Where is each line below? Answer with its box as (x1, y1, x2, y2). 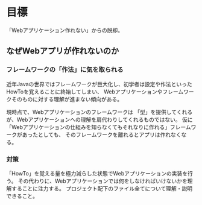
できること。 (6, 192, 38, 200)
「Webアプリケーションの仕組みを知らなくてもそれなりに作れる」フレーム (6, 123, 191, 130)
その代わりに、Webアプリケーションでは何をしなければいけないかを (17, 177, 188, 184)
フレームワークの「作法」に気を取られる (6, 66, 124, 74)
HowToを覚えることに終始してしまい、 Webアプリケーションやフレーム (6, 88, 184, 95)
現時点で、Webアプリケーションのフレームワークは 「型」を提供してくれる (6, 108, 193, 115)
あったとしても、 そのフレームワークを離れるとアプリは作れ (22, 131, 171, 138)
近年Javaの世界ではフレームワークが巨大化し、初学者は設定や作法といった (6, 80, 192, 87)
